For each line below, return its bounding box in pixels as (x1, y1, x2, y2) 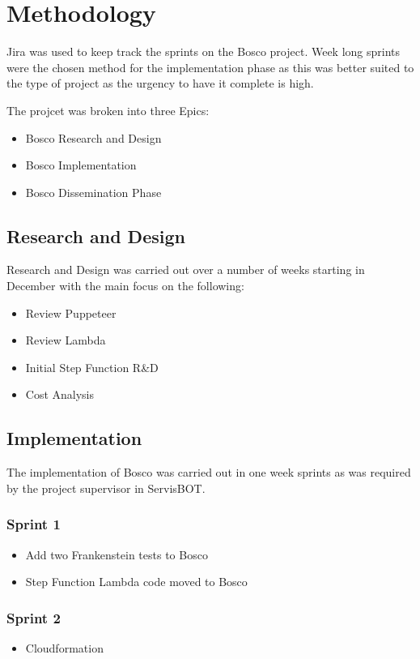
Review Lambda (25, 332, 106, 349)
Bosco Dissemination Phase (25, 183, 162, 200)
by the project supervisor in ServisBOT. (6, 479, 206, 496)
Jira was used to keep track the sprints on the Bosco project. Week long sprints (6, 43, 401, 60)
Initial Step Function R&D (25, 358, 159, 375)
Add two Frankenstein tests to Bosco (25, 546, 208, 563)
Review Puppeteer (25, 304, 117, 321)
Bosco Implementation (25, 156, 137, 173)
